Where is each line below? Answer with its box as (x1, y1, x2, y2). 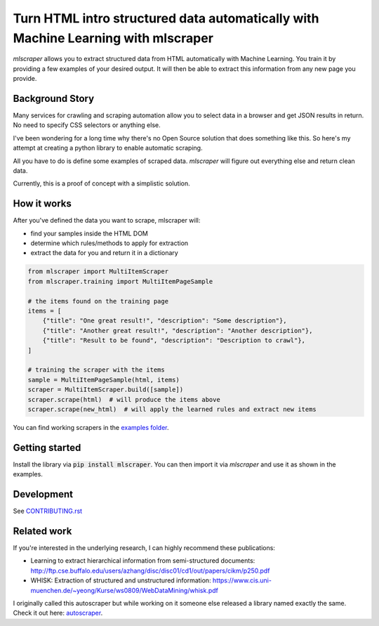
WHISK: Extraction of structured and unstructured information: (30, 576, 211, 585)
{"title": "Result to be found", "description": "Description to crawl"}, (42, 337, 305, 344)
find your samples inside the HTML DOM (30, 229, 149, 237)
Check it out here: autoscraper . (13, 608, 103, 618)
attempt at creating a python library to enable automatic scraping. (13, 144, 203, 152)
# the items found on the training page (27, 297, 168, 305)
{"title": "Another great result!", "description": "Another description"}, (42, 327, 313, 334)
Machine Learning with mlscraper (13, 30, 214, 46)
